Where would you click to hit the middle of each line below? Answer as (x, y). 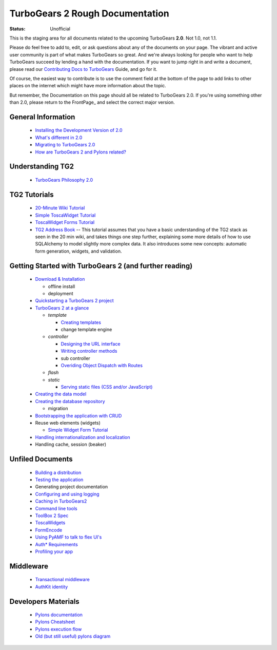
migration (58, 409)
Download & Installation (60, 279)
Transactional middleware (62, 580)
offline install (62, 286)
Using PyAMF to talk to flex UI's (68, 537)
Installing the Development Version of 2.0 (79, 130)
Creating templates (81, 322)
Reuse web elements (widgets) (68, 423)
